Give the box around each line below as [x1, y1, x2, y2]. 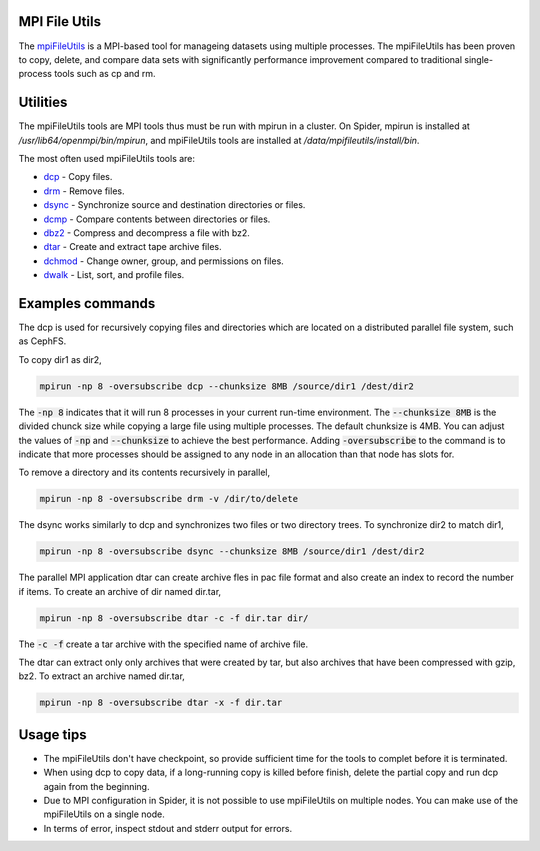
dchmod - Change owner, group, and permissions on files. [43, 255, 284, 267]
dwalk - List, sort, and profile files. [43, 269, 185, 281]
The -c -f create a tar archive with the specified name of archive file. [18, 638, 309, 650]
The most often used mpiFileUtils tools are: [18, 152, 195, 164]
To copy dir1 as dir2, [18, 353, 102, 365]
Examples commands [18, 295, 156, 312]
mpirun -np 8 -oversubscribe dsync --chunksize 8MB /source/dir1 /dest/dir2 [39, 546, 425, 557]
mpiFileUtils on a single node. [43, 808, 165, 820]
